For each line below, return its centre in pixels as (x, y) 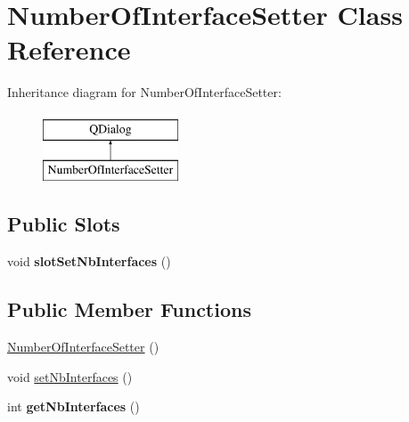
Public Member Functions (129, 309)
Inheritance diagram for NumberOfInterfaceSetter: (144, 92)
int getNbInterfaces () (74, 406)
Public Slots (64, 224)
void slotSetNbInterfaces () (89, 261)
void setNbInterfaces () (70, 376)
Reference (69, 49)
